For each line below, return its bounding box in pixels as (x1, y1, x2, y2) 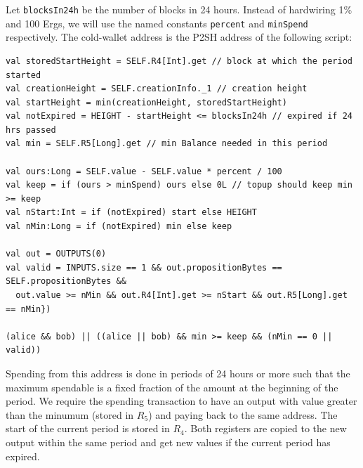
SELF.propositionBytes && (6, 276, 126, 287)
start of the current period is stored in (6, 421, 170, 436)
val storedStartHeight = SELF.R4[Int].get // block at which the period (6, 56, 352, 66)
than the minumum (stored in (6, 407, 134, 422)
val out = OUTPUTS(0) (6, 249, 107, 259)
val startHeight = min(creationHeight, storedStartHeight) (6, 97, 287, 108)
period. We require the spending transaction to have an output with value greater (6, 394, 357, 408)
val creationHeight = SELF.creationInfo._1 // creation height (6, 84, 308, 94)
